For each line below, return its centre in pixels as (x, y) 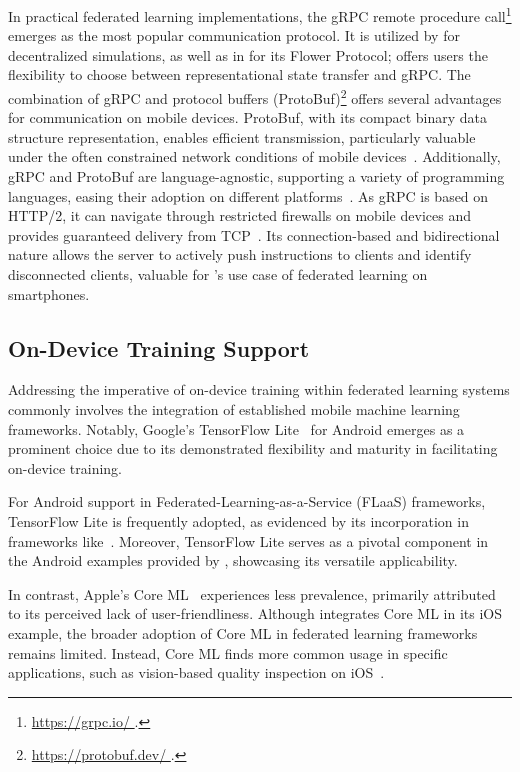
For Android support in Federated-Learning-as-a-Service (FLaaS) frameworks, (247, 501)
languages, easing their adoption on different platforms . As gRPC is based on (248, 195)
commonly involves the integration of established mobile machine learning (234, 409)
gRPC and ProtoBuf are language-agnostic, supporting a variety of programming (256, 176)
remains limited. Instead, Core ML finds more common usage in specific (228, 652)
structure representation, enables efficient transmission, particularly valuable (242, 136)
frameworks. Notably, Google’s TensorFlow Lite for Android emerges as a (236, 428)
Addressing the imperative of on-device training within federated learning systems (259, 389)
